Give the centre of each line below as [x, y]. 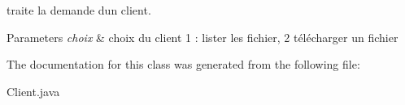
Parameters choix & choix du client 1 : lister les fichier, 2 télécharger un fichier [202, 37]
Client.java [33, 91]
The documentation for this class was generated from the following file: [183, 64]
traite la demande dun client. [79, 10]
